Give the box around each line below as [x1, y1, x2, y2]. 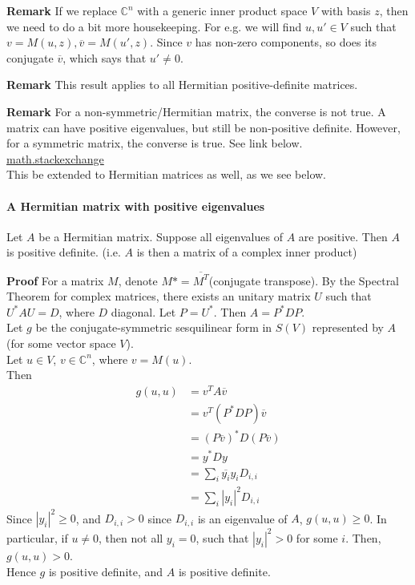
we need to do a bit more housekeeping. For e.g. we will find [6, 18, 302, 34]
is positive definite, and [48, 563, 163, 579]
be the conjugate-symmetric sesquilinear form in [35, 319, 272, 336]
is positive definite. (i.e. [6, 244, 121, 260]
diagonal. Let [111, 303, 176, 320]
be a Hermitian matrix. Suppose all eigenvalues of [38, 228, 283, 244]
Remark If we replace [6, 2, 117, 18]
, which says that [62, 49, 147, 66]
